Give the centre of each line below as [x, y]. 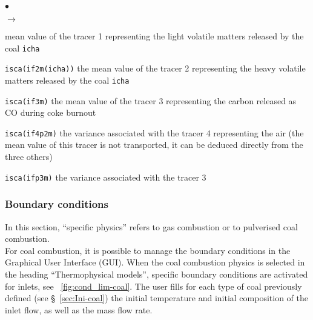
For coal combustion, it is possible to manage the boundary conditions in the [148, 250]
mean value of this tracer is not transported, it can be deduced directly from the [154, 145]
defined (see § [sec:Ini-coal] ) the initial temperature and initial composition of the [156, 298]
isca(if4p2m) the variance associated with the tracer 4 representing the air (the [154, 132]
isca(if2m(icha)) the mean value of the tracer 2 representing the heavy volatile [155, 68]
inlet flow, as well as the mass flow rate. [79, 309]
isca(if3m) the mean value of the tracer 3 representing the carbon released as [151, 100]
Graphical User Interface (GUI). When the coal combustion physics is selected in [155, 262]
